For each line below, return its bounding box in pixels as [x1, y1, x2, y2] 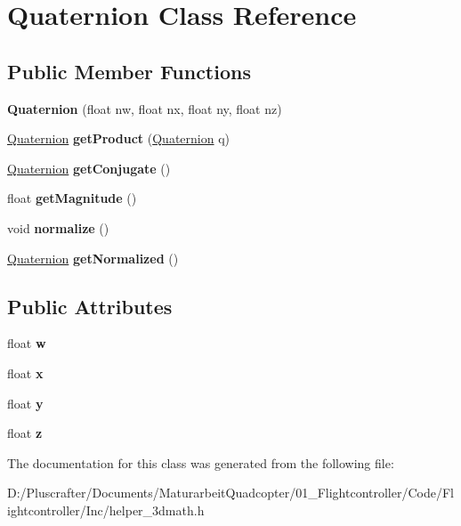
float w [7, 334, 46, 352]
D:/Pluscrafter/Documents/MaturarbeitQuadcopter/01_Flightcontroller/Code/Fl [7, 483, 454, 502]
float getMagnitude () [7, 189, 137, 207]
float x [7, 363, 44, 382]
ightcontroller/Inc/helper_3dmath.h [7, 500, 205, 519]
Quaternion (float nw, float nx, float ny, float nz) [7, 99, 282, 117]
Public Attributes [7, 292, 173, 320]
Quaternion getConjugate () [7, 158, 171, 177]
